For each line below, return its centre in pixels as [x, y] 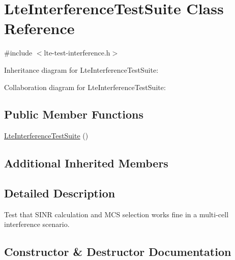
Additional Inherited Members [86, 163]
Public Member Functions [74, 114]
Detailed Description [60, 193]
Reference [39, 28]
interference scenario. [37, 224]
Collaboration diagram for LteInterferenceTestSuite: [85, 87]
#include [18, 53]
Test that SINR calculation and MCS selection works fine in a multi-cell [116, 214]
